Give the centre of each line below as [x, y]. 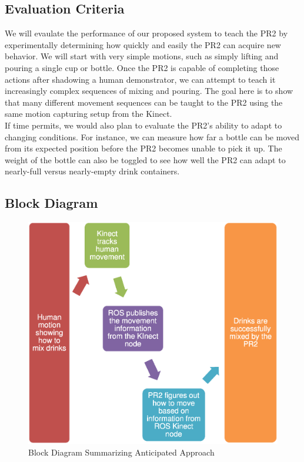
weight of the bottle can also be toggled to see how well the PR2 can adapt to [145, 159]
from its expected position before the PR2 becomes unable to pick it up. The [143, 148]
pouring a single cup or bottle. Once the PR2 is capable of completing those [142, 67]
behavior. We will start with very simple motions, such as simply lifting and [142, 56]
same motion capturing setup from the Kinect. [88, 114]
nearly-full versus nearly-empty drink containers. [92, 171]
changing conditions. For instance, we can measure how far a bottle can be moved [152, 136]
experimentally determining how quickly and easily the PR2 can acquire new [143, 44]
